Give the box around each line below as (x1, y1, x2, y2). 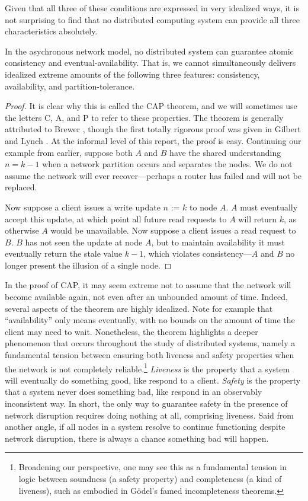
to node (190, 200, 217, 213)
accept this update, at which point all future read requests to (5, 212, 227, 225)
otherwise (5, 224, 39, 237)
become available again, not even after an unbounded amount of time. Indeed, (5, 291, 288, 303)
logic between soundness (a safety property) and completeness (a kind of (18, 473, 282, 485)
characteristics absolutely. (5, 25, 98, 37)
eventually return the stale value (5, 247, 123, 260)
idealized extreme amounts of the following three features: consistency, (5, 68, 260, 80)
